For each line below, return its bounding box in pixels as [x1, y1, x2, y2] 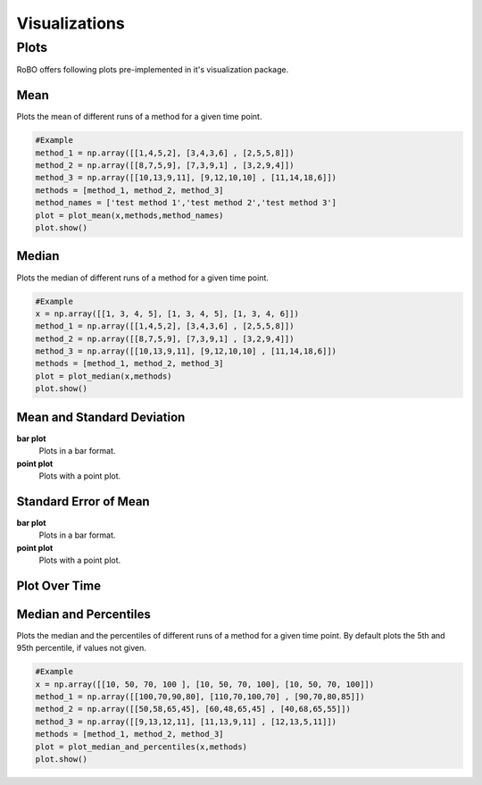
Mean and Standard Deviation [16, 409, 186, 424]
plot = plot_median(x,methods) [35, 371, 173, 381]
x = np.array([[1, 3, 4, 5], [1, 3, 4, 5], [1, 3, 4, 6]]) [35, 308, 299, 319]
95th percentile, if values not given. [16, 643, 147, 654]
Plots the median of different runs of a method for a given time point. [16, 272, 270, 283]
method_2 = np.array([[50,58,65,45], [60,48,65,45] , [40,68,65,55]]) [35, 704, 352, 714]
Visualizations [16, 13, 125, 33]
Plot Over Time [16, 578, 102, 593]
